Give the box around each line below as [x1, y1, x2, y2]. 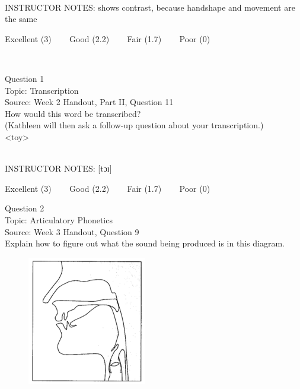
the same [5, 12, 37, 25]
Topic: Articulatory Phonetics [5, 213, 113, 226]
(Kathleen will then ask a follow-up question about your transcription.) [5, 119, 264, 131]
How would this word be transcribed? [5, 107, 141, 119]
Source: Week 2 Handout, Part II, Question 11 [5, 96, 174, 108]
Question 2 [5, 202, 44, 214]
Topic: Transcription [5, 84, 79, 96]
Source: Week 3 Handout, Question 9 [5, 225, 139, 238]
